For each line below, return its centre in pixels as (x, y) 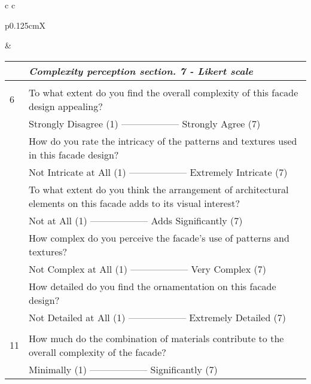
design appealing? (66, 106)
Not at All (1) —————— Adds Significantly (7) (136, 220)
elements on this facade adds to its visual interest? (134, 203)
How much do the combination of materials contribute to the (156, 338)
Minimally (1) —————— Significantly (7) (123, 369)
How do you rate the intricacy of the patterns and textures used (163, 141)
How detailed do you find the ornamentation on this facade (153, 286)
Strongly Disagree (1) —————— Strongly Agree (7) (145, 123)
